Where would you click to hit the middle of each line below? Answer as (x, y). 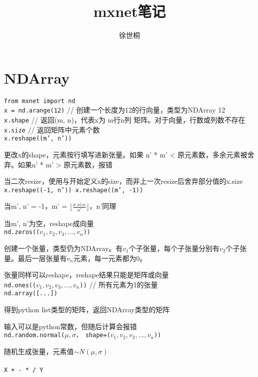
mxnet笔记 (129, 11)
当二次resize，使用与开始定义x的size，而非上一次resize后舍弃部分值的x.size (124, 181)
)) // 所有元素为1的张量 (119, 284)
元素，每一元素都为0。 (110, 258)
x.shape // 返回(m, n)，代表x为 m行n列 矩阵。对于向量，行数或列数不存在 (125, 119)
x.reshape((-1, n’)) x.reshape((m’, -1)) (74, 190)
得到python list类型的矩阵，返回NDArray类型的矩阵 (87, 310)
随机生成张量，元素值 (39, 351)
